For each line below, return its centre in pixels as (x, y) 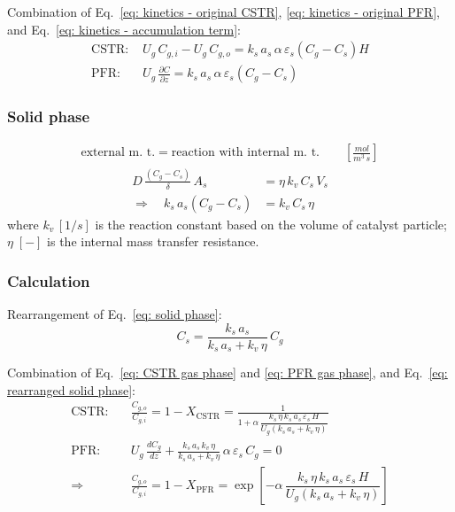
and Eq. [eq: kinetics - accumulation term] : (124, 29)
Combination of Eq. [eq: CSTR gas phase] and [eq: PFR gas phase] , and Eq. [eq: (227, 372)
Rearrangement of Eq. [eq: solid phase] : (115, 314)
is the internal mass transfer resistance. (153, 241)
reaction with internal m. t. (245, 153)
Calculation (49, 280)
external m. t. (118, 153)
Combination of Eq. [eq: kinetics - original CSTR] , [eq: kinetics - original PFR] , (224, 12)
